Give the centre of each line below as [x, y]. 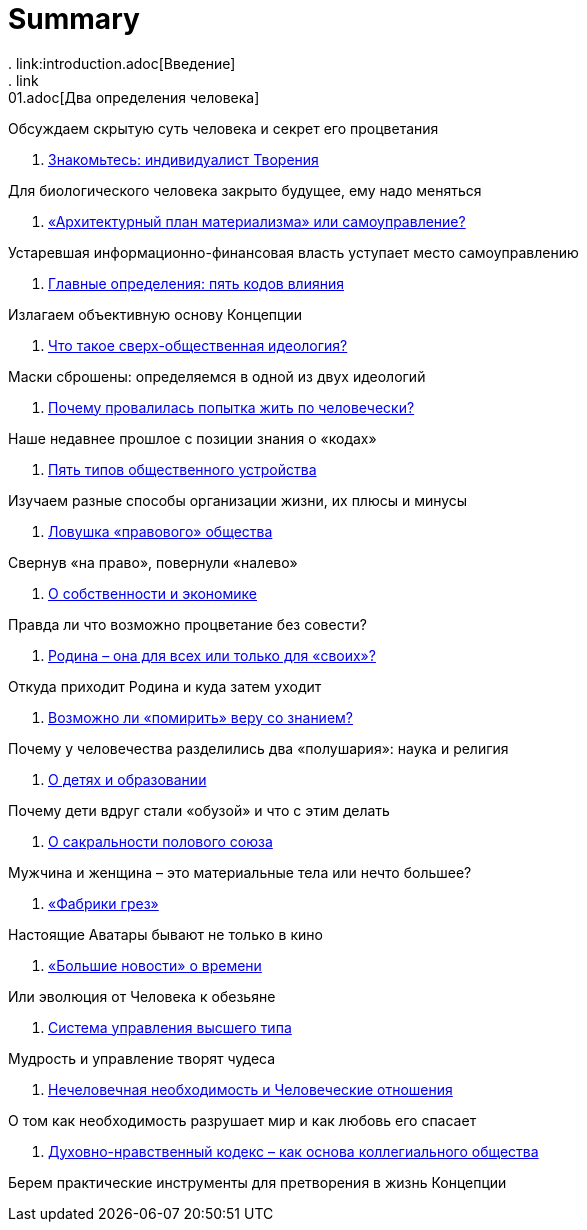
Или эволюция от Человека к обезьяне [142, 996]
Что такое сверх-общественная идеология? [198, 345]
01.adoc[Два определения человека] [134, 97]
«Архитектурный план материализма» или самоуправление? [257, 221]
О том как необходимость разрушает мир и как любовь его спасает [242, 1120]
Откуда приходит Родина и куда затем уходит [165, 686]
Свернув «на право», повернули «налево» [153, 562]
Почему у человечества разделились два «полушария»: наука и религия [258, 748]
